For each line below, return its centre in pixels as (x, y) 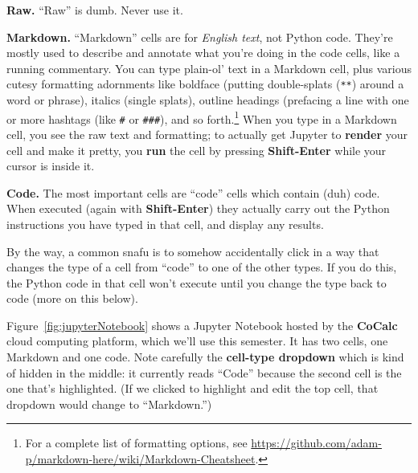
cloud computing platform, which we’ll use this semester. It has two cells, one (197, 341)
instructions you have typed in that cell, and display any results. (165, 224)
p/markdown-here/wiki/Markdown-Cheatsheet (140, 459)
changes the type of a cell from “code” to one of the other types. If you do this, (202, 267)
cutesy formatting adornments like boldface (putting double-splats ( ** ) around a (205, 84)
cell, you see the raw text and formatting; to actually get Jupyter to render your (207, 134)
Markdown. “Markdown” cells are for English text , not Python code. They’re (200, 37)
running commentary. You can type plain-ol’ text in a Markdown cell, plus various (209, 68)
